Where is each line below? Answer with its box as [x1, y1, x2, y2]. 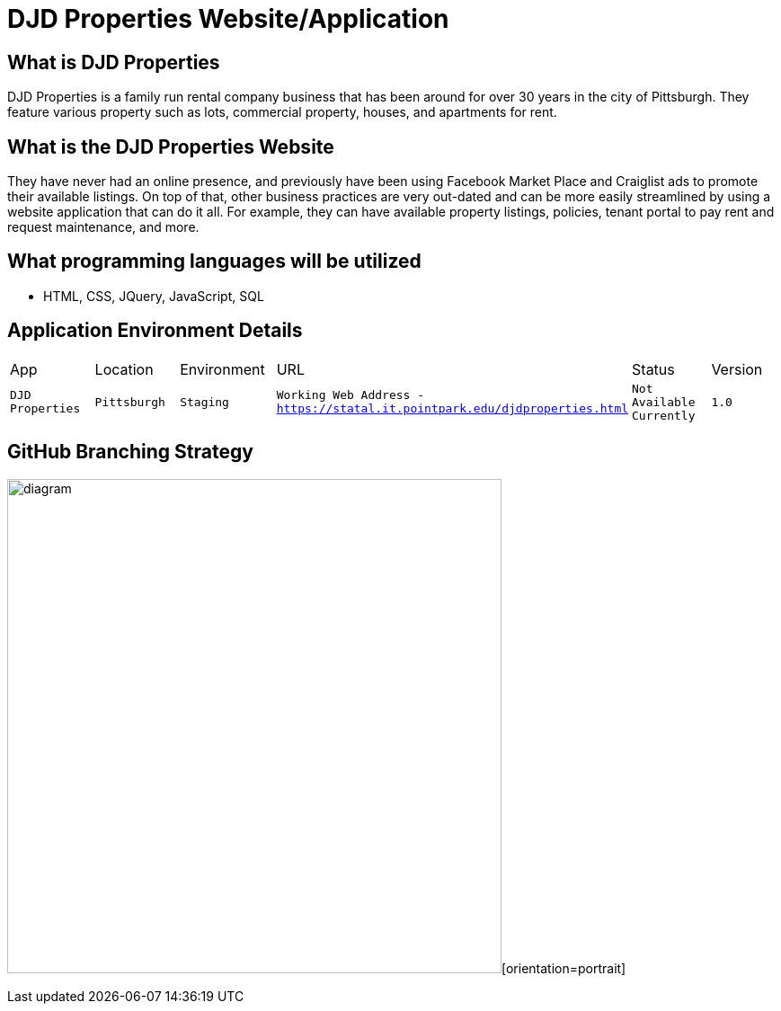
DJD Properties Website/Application [7, 4, 449, 34]
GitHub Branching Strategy [7, 440, 253, 464]
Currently [632, 408, 696, 422]
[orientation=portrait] [501, 960, 626, 976]
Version [711, 359, 763, 378]
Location [94, 359, 154, 378]
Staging [180, 395, 229, 409]
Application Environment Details [7, 319, 303, 342]
